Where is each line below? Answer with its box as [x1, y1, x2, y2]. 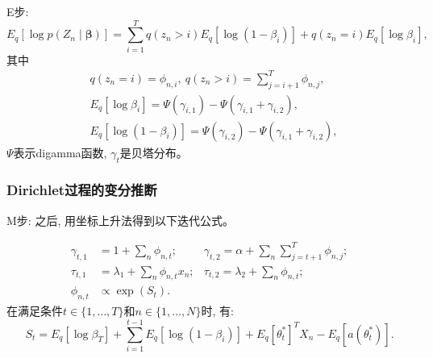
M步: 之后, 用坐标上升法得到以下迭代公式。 [6, 211, 234, 228]
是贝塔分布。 [119, 144, 188, 160]
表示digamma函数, [13, 144, 107, 160]
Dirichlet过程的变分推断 [6, 180, 157, 200]
